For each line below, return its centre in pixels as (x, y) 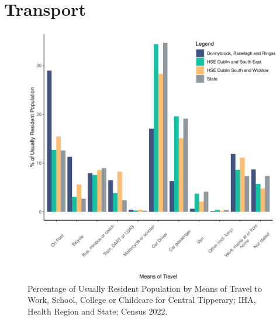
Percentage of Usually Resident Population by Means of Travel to (145, 288)
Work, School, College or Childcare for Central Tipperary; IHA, (142, 300)
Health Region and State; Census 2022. (98, 311)
